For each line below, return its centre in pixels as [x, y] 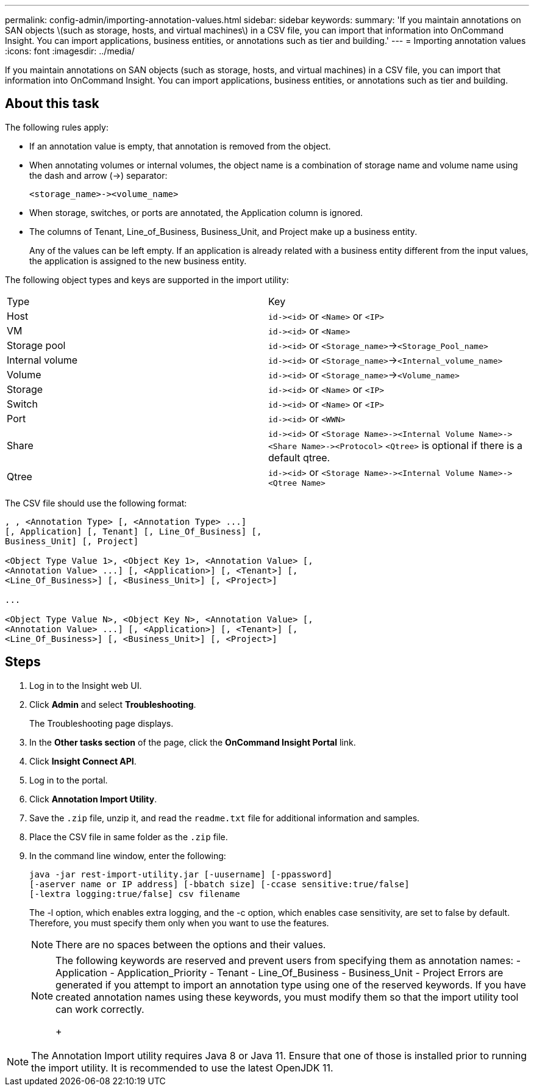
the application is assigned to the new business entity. [138, 261]
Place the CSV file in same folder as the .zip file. [129, 837]
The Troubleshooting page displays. [101, 723]
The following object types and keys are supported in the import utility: [147, 279]
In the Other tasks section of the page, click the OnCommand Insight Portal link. [193, 742]
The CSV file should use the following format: [96, 503]
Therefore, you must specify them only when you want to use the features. [179, 923]
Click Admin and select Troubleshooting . [113, 704]
